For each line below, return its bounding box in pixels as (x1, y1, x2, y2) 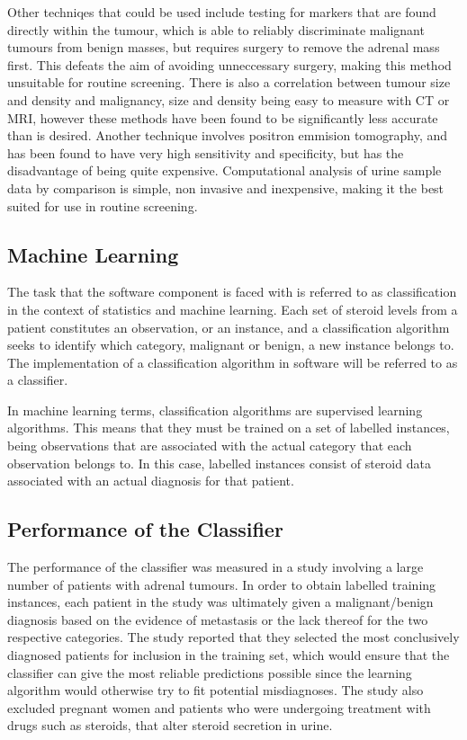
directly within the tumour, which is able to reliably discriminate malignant (7, 20, 425, 39)
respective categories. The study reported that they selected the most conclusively (7, 628, 460, 646)
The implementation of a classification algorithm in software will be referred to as (7, 352, 458, 371)
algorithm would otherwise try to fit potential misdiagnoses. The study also (7, 681, 424, 700)
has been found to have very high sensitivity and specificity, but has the (7, 143, 404, 162)
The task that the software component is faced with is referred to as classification (7, 282, 457, 301)
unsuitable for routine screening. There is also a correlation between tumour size (7, 73, 451, 92)
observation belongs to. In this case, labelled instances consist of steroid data (7, 453, 431, 472)
